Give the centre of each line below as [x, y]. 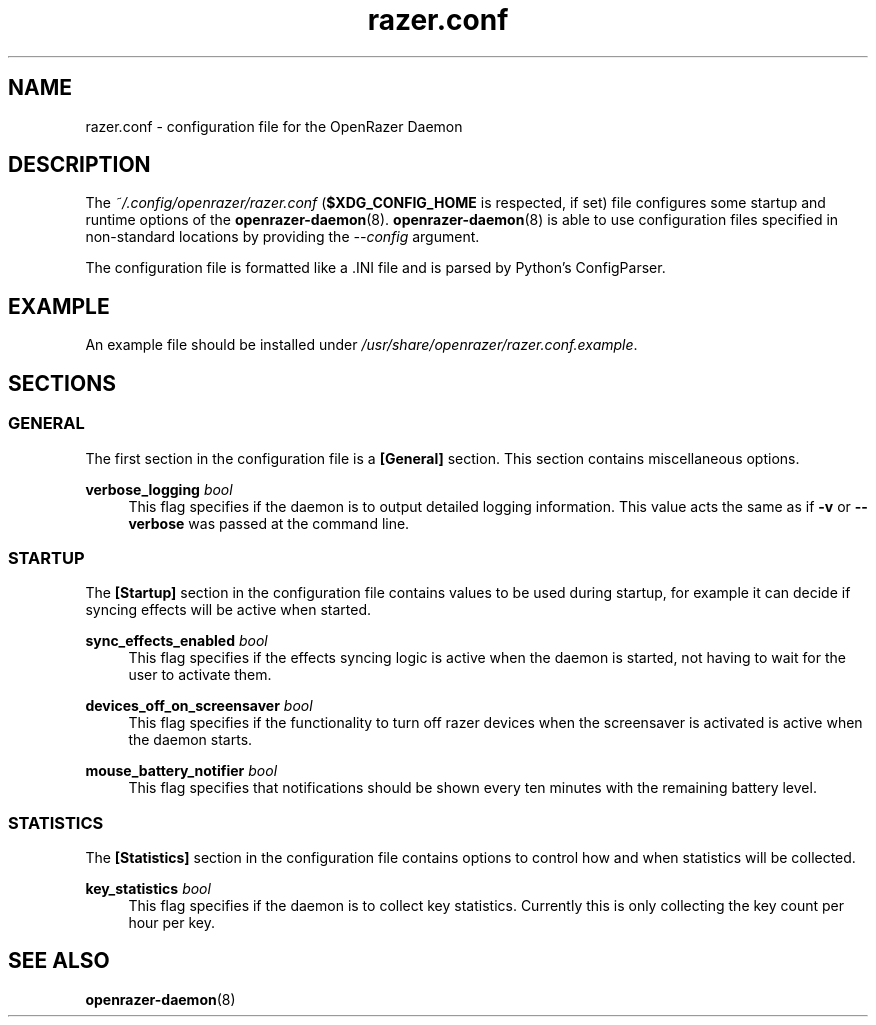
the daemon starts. [190, 740]
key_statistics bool [148, 888]
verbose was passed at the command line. [269, 523]
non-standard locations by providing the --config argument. [282, 237]
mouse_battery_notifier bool [181, 771]
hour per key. [172, 922]
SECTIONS [62, 383]
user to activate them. [200, 675]
